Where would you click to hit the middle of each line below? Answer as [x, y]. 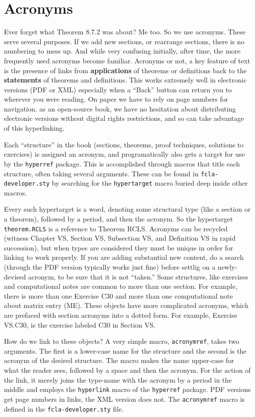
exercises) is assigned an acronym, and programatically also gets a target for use [125, 154]
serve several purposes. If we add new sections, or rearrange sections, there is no [124, 41]
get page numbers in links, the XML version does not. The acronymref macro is [125, 399]
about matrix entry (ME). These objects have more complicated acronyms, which [126, 305]
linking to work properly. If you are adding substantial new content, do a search [124, 257]
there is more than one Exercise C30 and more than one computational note [118, 295]
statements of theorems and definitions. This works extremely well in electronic [125, 80]
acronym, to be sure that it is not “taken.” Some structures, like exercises [138, 276]
